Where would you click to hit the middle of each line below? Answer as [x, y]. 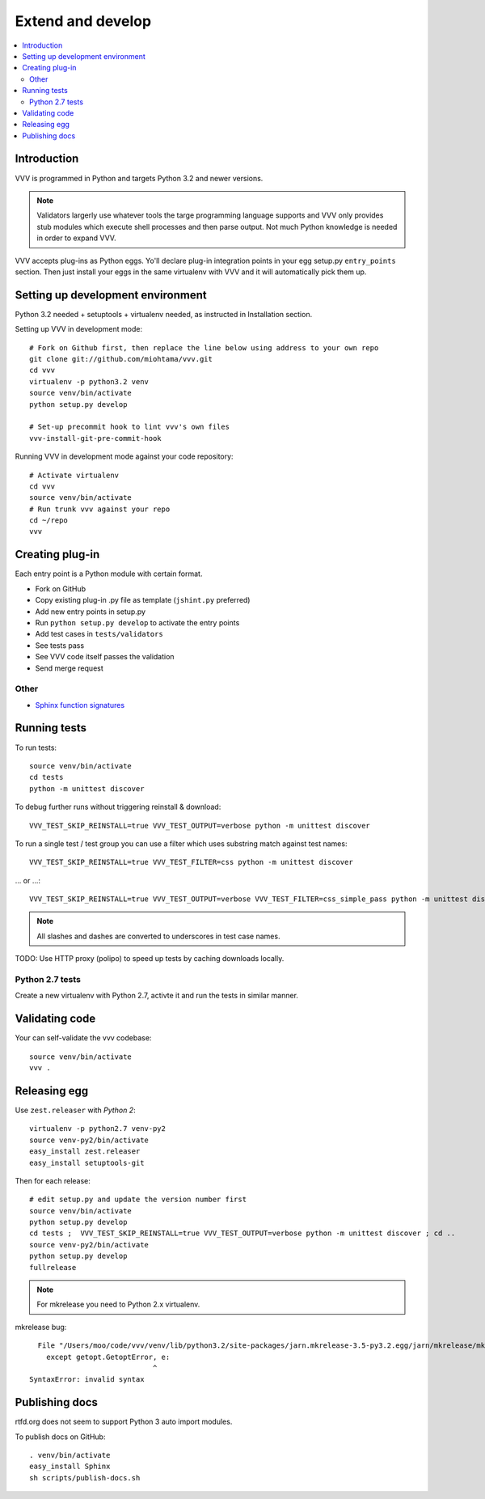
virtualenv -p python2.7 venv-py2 [97, 1129]
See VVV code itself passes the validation [105, 657]
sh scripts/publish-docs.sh [85, 1478]
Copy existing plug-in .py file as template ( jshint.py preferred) [143, 600]
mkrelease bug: [41, 1327]
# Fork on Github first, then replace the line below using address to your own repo [204, 347]
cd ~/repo [48, 521]
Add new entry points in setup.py [90, 612]
